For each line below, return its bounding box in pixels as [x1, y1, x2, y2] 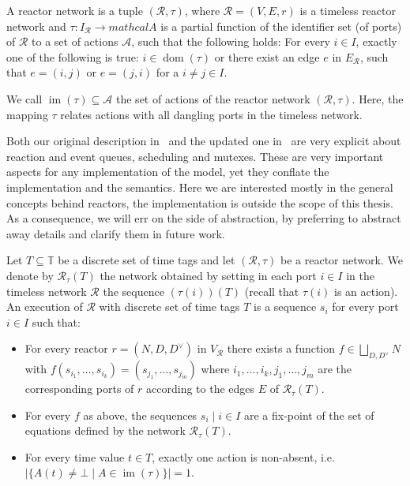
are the [318, 361, 352, 377]
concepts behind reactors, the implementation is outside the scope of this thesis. [6, 194, 393, 211]
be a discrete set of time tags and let [58, 252, 235, 268]
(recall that [244, 282, 299, 299]
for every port [332, 298, 399, 315]
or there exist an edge [214, 48, 320, 65]
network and [6, 17, 66, 34]
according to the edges [146, 380, 255, 397]
